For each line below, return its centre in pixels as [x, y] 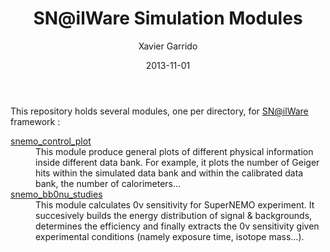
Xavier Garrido [168, 46]
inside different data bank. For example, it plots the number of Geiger [177, 162]
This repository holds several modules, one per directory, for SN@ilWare [159, 111]
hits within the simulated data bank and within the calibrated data [169, 173]
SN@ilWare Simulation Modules [168, 18]
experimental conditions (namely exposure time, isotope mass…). [170, 236]
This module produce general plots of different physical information [174, 151]
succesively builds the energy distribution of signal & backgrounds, [174, 215]
